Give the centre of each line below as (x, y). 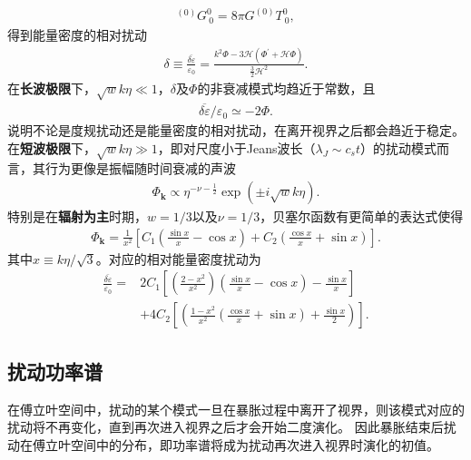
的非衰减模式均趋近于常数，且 (286, 88)
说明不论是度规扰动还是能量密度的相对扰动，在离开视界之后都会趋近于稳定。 (236, 130)
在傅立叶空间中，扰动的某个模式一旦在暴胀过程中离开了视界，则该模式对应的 (236, 409)
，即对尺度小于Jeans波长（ (236, 147)
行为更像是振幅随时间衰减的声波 (140, 168)
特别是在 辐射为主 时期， (77, 216)
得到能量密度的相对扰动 (77, 34)
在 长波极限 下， (52, 88)
